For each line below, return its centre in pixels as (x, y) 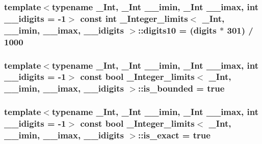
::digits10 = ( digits (177, 30)
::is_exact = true (174, 135)
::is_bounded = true (181, 88)
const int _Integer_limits (134, 18)
